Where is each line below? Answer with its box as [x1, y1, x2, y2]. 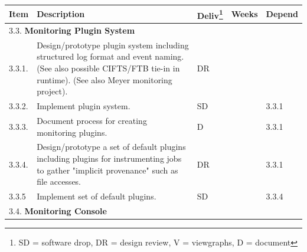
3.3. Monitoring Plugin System [9, 24, 135, 36]
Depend [266, 8, 298, 20]
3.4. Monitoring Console [9, 204, 107, 217]
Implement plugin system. [37, 100, 130, 112]
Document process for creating [37, 114, 147, 126]
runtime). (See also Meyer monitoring [37, 73, 172, 86]
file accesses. [37, 175, 81, 188]
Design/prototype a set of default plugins [37, 140, 186, 153]
